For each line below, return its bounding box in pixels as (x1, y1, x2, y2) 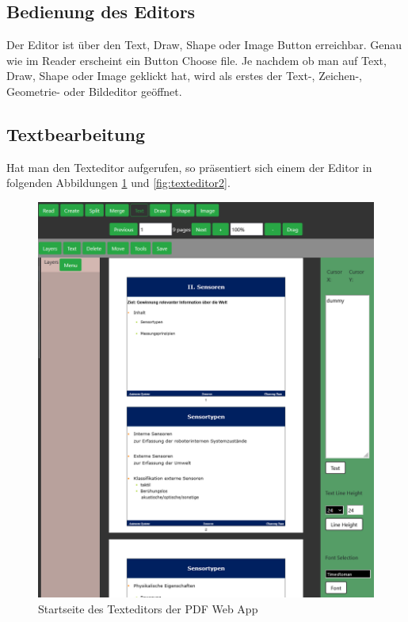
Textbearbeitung (6, 121, 145, 146)
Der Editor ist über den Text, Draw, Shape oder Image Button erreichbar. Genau (6, 36, 402, 53)
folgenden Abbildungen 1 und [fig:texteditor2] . (6, 174, 231, 191)
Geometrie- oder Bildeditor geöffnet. (6, 82, 182, 99)
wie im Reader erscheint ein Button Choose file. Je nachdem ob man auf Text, (6, 52, 387, 68)
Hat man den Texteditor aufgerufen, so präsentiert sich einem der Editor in (6, 158, 372, 175)
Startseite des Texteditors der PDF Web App (38, 600, 258, 616)
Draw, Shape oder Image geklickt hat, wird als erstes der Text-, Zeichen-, (6, 67, 362, 84)
